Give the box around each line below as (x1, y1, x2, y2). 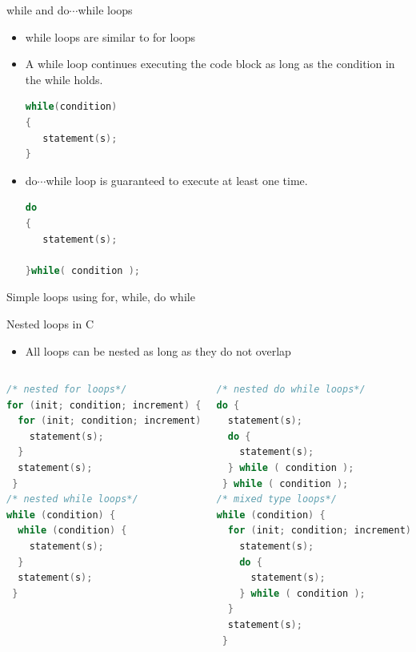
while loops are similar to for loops (25, 28, 196, 45)
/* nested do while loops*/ (216, 384, 366, 396)
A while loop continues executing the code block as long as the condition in (25, 55, 395, 72)
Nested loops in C (6, 315, 94, 332)
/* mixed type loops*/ (216, 493, 337, 505)
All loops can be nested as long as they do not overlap (25, 342, 291, 359)
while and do (6, 2, 70, 18)
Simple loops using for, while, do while (6, 288, 195, 305)
